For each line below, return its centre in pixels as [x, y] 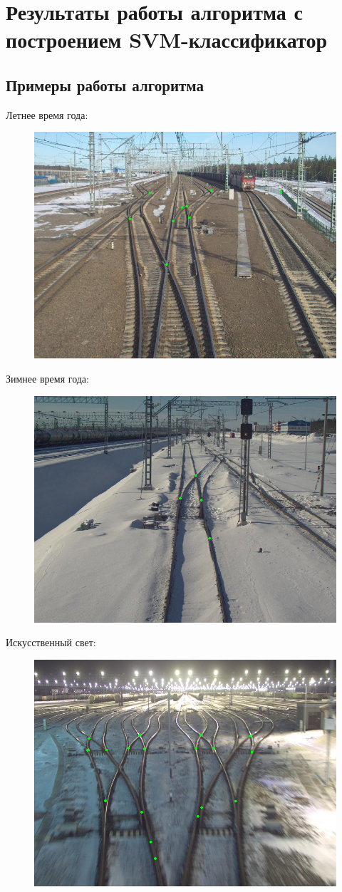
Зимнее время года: [47, 378]
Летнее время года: [47, 114]
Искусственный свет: [51, 642]
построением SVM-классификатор [166, 40]
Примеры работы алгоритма [105, 84]
